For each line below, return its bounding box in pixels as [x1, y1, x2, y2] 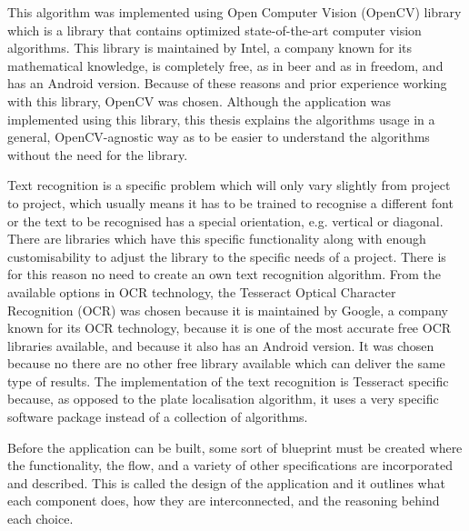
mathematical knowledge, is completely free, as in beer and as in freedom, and [7, 55, 444, 75]
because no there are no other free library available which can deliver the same [7, 354, 445, 373]
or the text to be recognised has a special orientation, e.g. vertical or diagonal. [7, 211, 444, 230]
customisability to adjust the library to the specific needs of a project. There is [7, 246, 446, 265]
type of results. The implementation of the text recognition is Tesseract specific [7, 371, 449, 390]
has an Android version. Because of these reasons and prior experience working [7, 74, 447, 93]
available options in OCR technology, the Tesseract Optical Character [7, 282, 396, 301]
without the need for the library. [7, 145, 188, 164]
